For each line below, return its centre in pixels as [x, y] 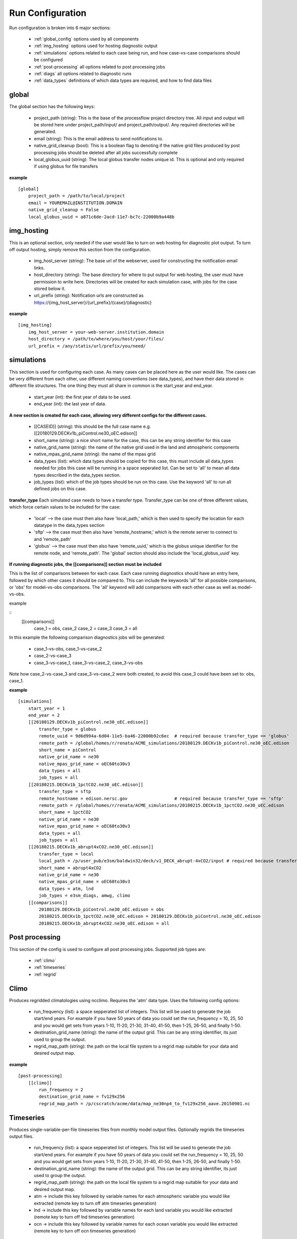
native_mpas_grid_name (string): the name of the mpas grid [95, 454]
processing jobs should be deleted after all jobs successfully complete [106, 152]
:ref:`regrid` [46, 974]
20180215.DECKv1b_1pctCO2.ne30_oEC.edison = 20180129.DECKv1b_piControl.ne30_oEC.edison [150, 916]
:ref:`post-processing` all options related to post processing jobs [99, 66]
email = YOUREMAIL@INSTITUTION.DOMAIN [75, 203]
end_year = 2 [44, 715]
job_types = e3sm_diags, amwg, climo [85, 896]
